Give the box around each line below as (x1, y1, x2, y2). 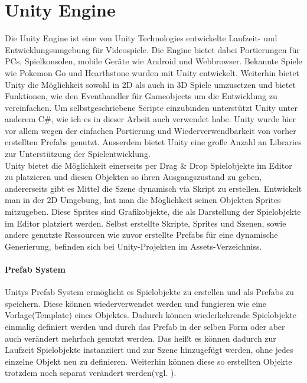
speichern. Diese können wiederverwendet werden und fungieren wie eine (5, 297, 267, 309)
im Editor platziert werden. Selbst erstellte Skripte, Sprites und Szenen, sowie (5, 217, 286, 229)
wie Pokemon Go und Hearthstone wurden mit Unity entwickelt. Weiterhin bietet (5, 66, 300, 78)
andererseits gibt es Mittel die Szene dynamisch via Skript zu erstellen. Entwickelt (5, 182, 302, 194)
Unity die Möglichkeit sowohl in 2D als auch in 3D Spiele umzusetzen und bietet (5, 78, 296, 90)
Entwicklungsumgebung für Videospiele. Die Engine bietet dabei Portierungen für (5, 43, 300, 55)
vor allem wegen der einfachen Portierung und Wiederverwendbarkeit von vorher (5, 124, 296, 136)
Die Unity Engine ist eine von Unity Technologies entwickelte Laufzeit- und (5, 32, 277, 44)
